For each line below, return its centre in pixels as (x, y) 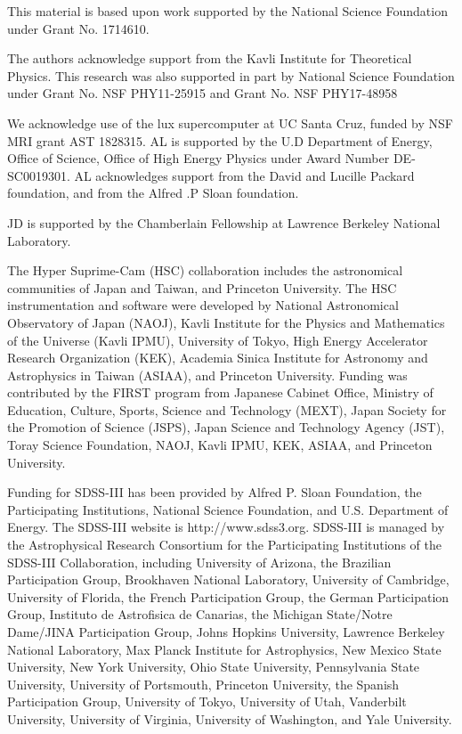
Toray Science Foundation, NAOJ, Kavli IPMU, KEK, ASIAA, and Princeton (220, 445)
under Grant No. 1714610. (78, 28)
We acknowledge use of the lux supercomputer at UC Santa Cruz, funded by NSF (230, 122)
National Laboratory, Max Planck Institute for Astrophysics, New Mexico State (224, 649)
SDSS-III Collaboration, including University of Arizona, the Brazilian (199, 562)
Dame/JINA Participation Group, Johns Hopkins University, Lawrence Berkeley (226, 632)
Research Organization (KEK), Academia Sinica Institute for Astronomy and (218, 358)
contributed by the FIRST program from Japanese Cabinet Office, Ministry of (220, 392)
